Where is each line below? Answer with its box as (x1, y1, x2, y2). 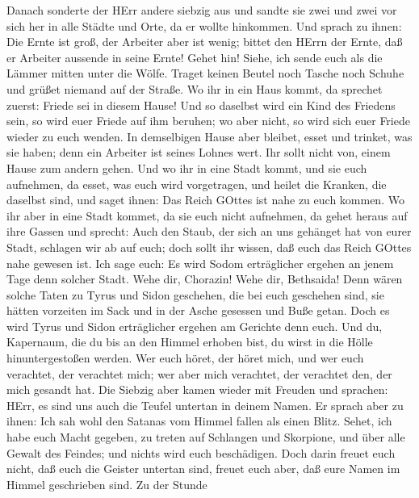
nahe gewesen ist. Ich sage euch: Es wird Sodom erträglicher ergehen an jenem (6, 254, 394, 271)
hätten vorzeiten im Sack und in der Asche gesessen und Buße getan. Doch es (6, 302, 390, 319)
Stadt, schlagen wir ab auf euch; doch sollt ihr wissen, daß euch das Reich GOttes (6, 238, 412, 255)
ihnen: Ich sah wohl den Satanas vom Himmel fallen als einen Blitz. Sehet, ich (6, 412, 392, 429)
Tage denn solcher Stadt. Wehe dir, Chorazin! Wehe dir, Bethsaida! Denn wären (6, 270, 403, 287)
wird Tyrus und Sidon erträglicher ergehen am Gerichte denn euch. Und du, (6, 317, 383, 334)
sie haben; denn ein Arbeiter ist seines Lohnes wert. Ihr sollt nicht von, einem (6, 144, 391, 161)
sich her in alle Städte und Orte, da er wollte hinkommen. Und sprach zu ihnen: (6, 17, 402, 34)
